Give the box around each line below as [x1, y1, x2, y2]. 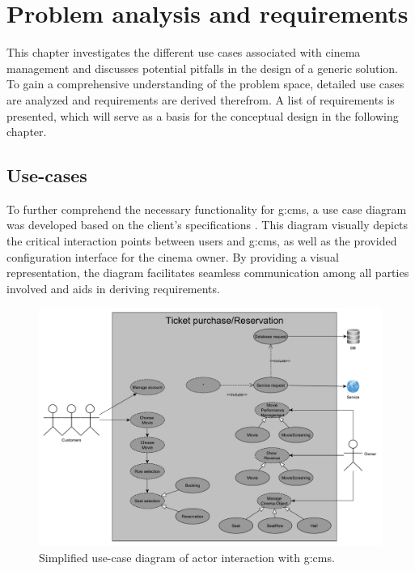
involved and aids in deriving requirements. [6, 279, 220, 296]
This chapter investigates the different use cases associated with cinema [6, 44, 361, 61]
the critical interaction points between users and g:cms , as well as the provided [6, 232, 397, 249]
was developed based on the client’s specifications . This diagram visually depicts [6, 216, 409, 233]
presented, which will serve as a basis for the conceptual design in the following [6, 107, 399, 124]
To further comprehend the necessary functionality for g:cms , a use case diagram [6, 200, 407, 217]
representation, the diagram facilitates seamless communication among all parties [6, 264, 409, 281]
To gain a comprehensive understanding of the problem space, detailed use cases [6, 75, 404, 92]
